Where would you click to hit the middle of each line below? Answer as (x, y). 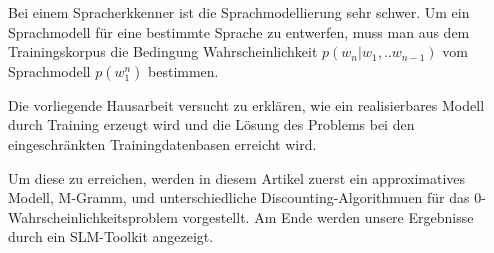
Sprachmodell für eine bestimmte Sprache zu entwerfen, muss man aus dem (239, 31)
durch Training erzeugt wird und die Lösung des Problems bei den (211, 124)
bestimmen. (183, 70)
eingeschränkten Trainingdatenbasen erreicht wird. (162, 143)
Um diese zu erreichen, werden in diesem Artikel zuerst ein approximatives (237, 177)
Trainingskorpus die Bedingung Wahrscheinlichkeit (163, 51)
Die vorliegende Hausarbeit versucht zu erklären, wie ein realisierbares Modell (246, 104)
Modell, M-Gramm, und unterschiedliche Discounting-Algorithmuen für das (239, 197)
